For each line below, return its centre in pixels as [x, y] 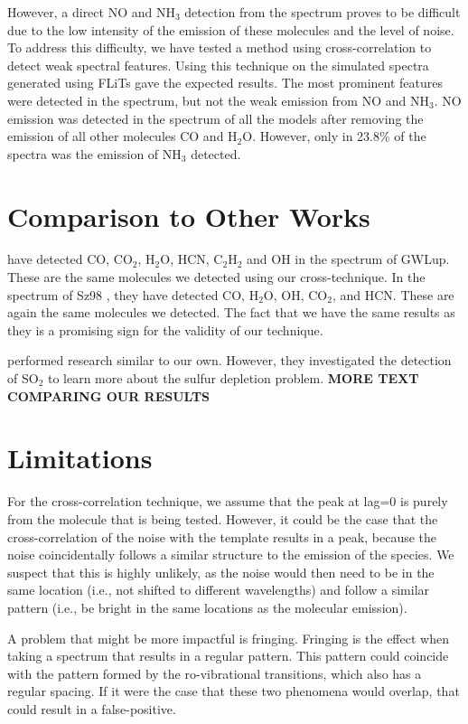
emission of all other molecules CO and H [122, 136]
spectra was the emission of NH [94, 153]
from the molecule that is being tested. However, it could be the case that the [223, 518]
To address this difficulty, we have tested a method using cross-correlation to [220, 47]
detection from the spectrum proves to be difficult [323, 12]
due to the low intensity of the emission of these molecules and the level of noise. [231, 29]
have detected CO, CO [70, 259]
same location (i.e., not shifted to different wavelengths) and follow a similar [219, 590]
